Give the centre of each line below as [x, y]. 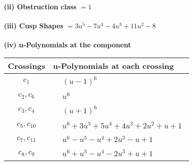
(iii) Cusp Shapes [34, 26]
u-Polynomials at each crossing [113, 65]
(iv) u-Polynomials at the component [68, 45]
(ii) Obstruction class [40, 6]
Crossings [27, 65]
